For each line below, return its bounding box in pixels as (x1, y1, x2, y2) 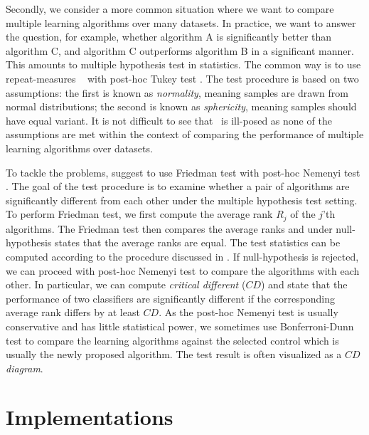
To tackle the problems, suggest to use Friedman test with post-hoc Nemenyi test (6, 164, 360, 179)
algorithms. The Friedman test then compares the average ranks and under (6, 221, 333, 236)
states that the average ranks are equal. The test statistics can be (54, 235, 341, 250)
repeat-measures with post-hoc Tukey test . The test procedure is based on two (6, 70, 359, 85)
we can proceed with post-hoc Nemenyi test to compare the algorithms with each (6, 263, 360, 278)
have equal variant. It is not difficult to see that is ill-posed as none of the (6, 112, 332, 127)
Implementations (6, 402, 173, 431)
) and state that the (260, 277, 348, 292)
